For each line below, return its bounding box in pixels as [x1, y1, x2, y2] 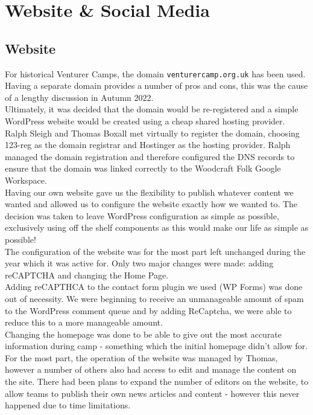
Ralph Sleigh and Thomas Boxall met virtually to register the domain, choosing [5, 126, 300, 139]
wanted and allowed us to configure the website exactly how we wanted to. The [5, 198, 298, 210]
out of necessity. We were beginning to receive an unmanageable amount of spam [5, 292, 304, 304]
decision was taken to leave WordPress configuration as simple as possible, [5, 209, 279, 222]
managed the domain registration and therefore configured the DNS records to [5, 150, 295, 162]
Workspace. [5, 173, 47, 186]
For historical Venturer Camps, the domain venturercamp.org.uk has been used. [5, 67, 306, 80]
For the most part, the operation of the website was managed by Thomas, [5, 351, 278, 364]
